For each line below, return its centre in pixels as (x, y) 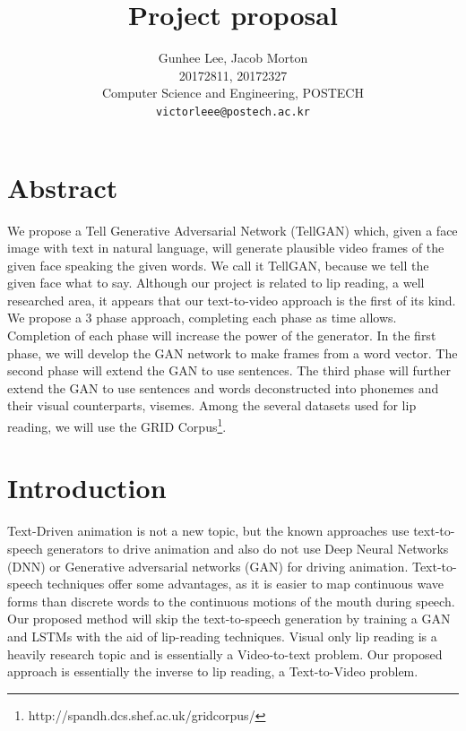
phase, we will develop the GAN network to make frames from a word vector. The (233, 353)
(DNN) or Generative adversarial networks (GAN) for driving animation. (208, 566)
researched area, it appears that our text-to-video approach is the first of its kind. (232, 300)
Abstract (63, 187)
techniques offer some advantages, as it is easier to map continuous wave (246, 584)
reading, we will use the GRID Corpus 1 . (117, 425)
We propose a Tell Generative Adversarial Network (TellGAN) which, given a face (233, 230)
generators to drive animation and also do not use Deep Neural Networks (248, 548)
